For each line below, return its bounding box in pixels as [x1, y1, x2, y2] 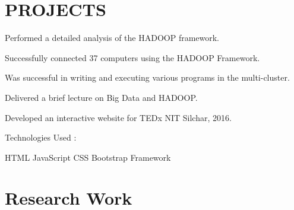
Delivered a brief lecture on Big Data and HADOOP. [5, 91, 198, 103]
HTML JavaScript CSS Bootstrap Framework [5, 151, 171, 163]
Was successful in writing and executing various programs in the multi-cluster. [5, 71, 290, 84]
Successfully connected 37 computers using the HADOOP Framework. [5, 51, 260, 63]
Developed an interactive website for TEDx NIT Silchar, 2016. [5, 111, 232, 123]
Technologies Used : [5, 131, 77, 144]
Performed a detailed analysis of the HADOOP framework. [5, 31, 220, 44]
